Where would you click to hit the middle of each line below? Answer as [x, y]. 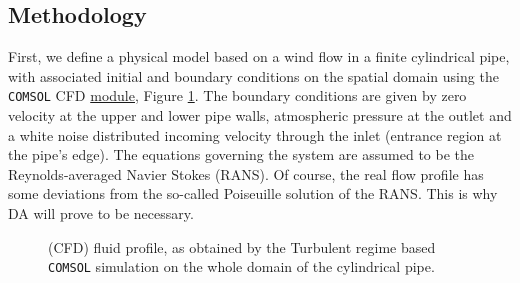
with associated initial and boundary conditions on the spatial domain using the [253, 75]
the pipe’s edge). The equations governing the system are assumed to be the [241, 154]
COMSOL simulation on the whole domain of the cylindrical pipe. [241, 266]
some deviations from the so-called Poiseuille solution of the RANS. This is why [253, 193]
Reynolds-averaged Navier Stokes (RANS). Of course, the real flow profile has [246, 173]
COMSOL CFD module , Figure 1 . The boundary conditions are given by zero [237, 95]
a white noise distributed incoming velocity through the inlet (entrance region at [255, 134]
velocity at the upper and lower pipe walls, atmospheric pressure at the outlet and [260, 115]
